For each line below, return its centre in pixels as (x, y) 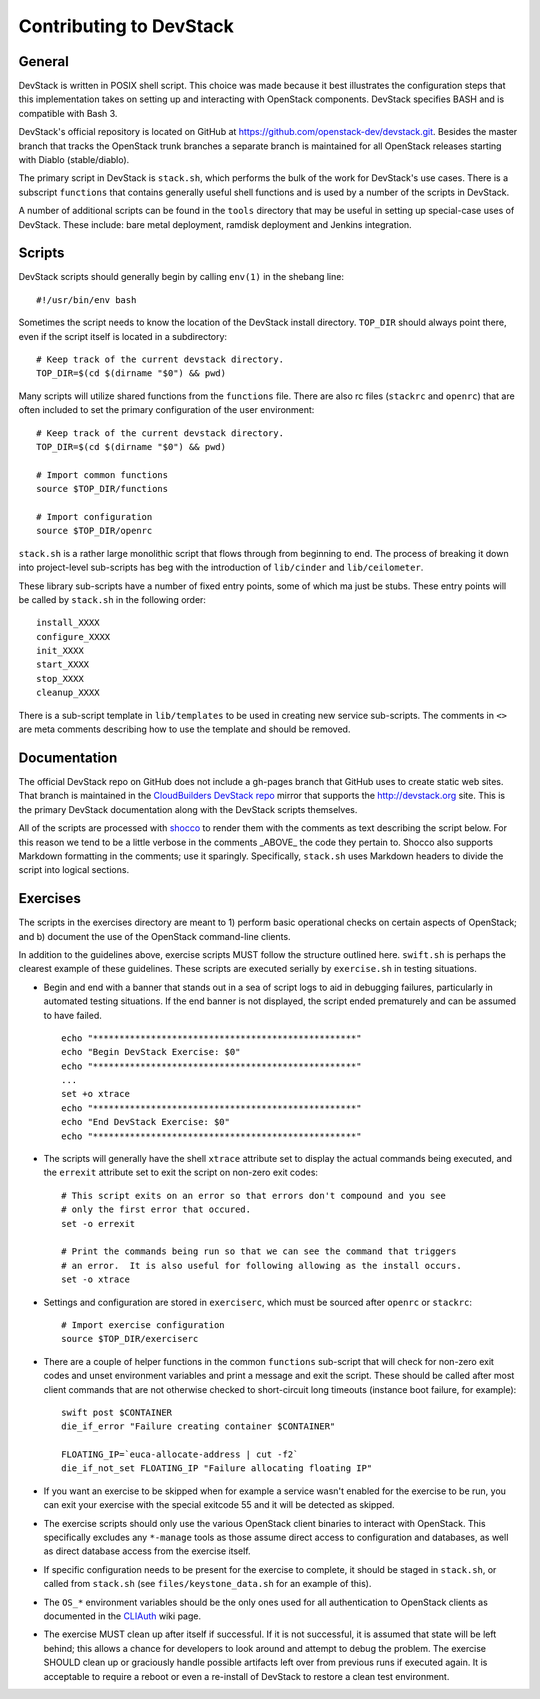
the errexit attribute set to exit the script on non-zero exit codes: (181, 1172)
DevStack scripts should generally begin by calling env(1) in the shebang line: (181, 277)
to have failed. (72, 1015)
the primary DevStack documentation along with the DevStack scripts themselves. (188, 809)
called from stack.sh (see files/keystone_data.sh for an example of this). (207, 1584)
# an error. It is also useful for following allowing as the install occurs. (261, 1265)
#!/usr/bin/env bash (86, 299)
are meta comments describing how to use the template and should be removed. (184, 729)
